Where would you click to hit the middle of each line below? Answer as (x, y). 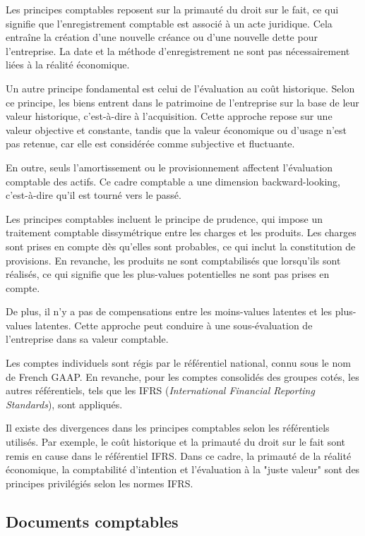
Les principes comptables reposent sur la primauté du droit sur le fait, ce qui (172, 9)
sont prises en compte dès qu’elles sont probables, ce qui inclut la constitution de (181, 246)
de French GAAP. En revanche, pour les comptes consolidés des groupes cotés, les (182, 376)
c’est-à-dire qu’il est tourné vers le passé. (94, 195)
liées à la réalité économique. (68, 65)
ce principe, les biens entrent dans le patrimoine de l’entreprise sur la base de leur (182, 102)
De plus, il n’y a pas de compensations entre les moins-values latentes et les (169, 311)
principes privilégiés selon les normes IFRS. (100, 483)
